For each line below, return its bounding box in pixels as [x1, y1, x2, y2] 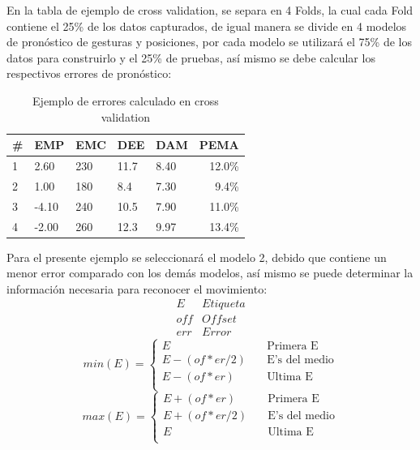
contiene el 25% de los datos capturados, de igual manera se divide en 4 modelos [6, 17, 407, 34]
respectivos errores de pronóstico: [6, 65, 172, 82]
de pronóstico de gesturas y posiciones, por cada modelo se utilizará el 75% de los [6, 33, 412, 50]
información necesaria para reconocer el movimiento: [6, 280, 268, 297]
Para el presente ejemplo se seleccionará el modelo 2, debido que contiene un [6, 248, 387, 265]
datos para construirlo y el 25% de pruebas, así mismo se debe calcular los [6, 49, 375, 66]
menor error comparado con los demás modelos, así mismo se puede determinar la [6, 264, 414, 281]
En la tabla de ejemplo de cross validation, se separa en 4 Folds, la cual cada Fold [6, 2, 414, 18]
